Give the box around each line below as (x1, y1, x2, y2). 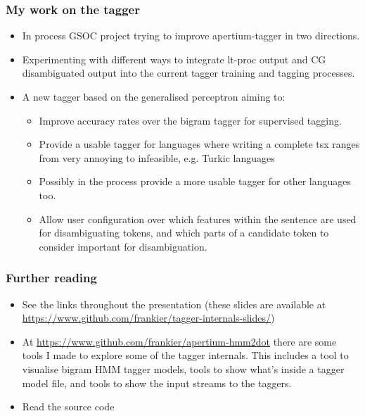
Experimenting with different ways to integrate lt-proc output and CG (22, 51, 326, 66)
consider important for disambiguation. (39, 239, 207, 253)
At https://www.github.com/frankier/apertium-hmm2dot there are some (22, 334, 337, 348)
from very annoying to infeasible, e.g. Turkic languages (39, 150, 275, 165)
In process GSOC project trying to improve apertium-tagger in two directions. (22, 28, 360, 43)
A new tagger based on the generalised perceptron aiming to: (22, 89, 286, 103)
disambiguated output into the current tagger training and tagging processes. (22, 65, 355, 80)
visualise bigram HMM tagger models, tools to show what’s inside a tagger (22, 361, 345, 376)
